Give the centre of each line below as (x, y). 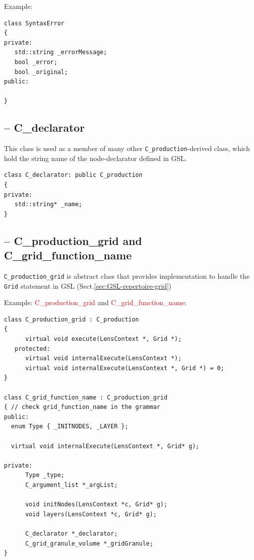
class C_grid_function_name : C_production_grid (86, 397)
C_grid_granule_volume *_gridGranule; (89, 543)
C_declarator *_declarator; (71, 533)
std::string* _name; (48, 204)
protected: (32, 349)
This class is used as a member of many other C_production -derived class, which (127, 148)
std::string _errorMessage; (61, 52)
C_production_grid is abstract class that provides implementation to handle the (127, 276)
